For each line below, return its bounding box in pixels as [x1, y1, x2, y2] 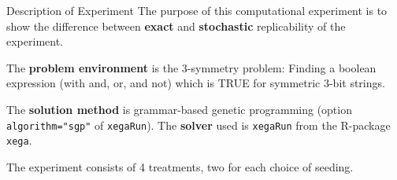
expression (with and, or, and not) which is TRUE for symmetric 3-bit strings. [6, 75, 385, 91]
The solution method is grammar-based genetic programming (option [6, 101, 352, 117]
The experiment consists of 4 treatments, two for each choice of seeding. [6, 158, 354, 174]
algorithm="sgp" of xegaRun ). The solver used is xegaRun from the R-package [6, 116, 391, 133]
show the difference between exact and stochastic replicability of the [6, 17, 346, 34]
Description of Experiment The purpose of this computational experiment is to [6, 2, 388, 18]
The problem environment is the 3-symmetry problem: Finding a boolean [6, 59, 377, 75]
